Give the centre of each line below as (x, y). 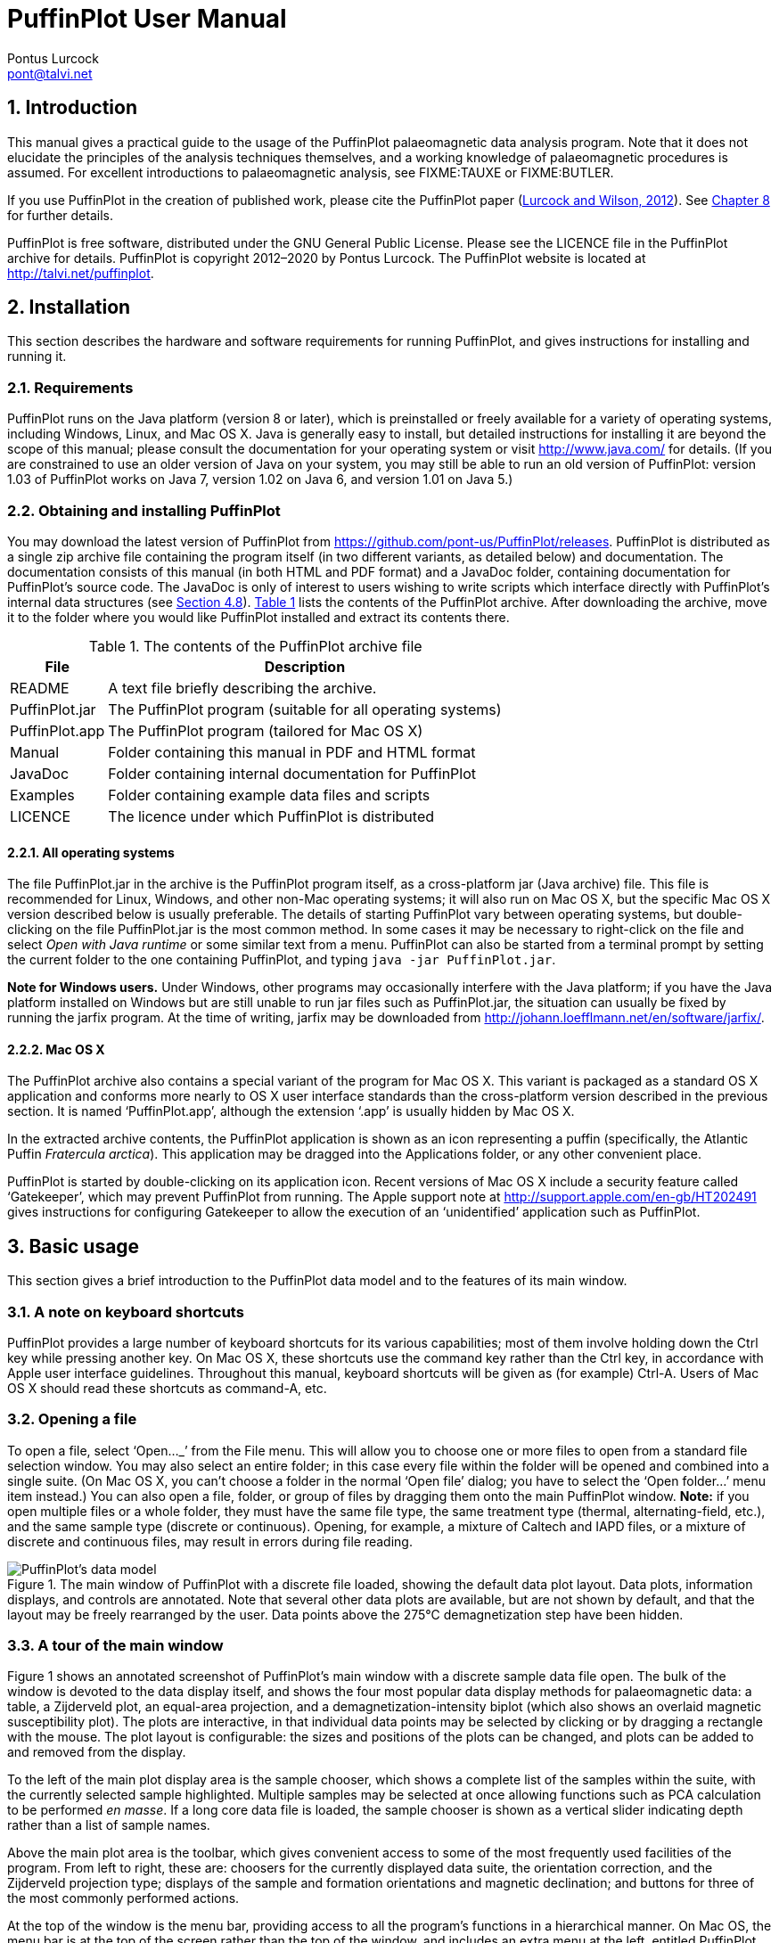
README (40, 688)
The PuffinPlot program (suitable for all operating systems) (305, 709)
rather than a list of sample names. (109, 1825)
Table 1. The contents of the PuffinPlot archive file (255, 646)
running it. (37, 357)
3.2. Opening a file (72, 1419)
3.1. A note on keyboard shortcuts (126, 1312)
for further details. (60, 215)
